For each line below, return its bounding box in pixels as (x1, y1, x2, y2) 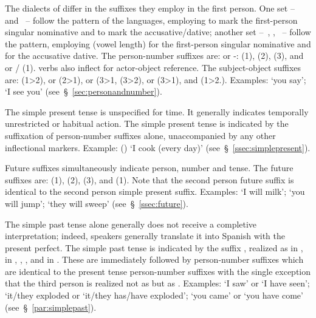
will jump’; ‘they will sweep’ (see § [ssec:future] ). (5, 197, 188, 209)
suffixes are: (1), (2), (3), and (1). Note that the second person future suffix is (5, 173, 294, 186)
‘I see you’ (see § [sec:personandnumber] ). (5, 85, 162, 98)
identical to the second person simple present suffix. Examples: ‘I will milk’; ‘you (5, 185, 305, 198)
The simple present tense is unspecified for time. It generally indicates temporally (5, 105, 309, 118)
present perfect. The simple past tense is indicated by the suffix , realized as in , (5, 241, 303, 254)
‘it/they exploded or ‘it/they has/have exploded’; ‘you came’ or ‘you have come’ (5, 289, 303, 302)
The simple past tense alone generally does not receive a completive (5, 217, 257, 230)
